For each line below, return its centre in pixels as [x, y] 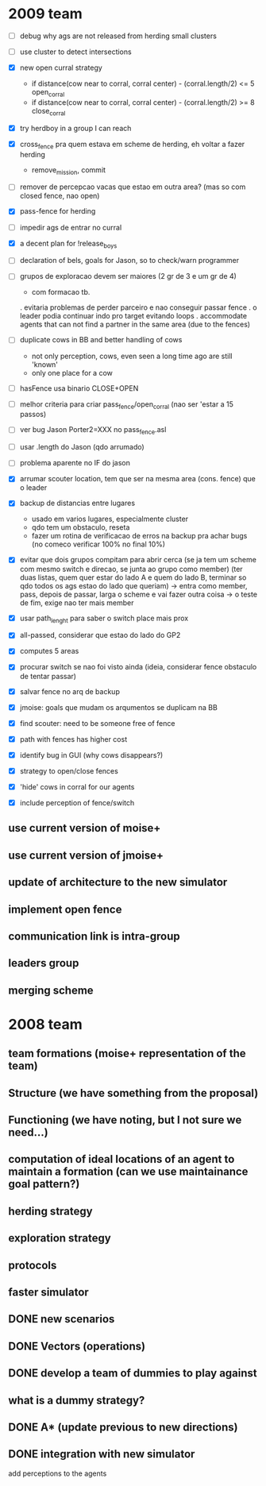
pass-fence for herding [58, 211]
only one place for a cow [72, 372]
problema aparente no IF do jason [75, 463]
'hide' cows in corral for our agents [77, 786]
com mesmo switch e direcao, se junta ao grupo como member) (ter [131, 569]
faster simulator [48, 1293]
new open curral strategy [61, 68]
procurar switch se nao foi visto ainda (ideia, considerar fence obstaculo [138, 667]
